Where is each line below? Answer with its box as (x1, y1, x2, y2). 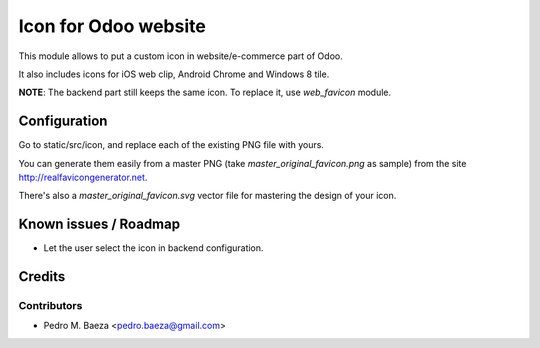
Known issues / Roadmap (18, 216, 180, 233)
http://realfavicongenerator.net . (18, 171, 148, 184)
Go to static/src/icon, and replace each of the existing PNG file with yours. (18, 139, 325, 151)
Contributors (18, 299, 83, 313)
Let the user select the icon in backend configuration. (43, 242, 264, 254)
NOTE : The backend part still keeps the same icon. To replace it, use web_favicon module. (18, 86, 392, 99)
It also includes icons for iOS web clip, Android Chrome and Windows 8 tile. (18, 68, 330, 80)
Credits (18, 268, 66, 285)
